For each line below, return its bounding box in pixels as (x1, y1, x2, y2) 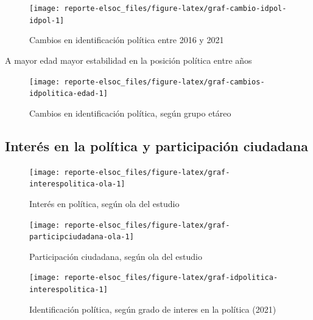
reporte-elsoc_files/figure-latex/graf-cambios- (64, 77, 265, 86)
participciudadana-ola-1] (29, 233, 134, 242)
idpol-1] (29, 16, 65, 25)
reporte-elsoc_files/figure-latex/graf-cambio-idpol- (64, 4, 287, 13)
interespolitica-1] (29, 285, 108, 294)
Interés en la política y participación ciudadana (5, 136, 308, 155)
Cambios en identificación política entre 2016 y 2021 (29, 33, 224, 46)
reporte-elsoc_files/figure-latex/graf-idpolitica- (64, 273, 278, 282)
